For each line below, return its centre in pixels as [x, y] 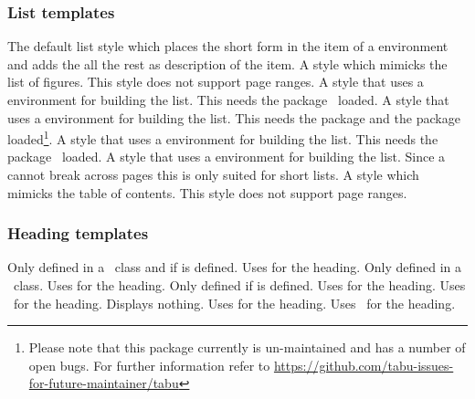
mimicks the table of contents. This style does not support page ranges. [207, 192]
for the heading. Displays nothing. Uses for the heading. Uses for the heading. [234, 303]
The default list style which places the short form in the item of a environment [228, 46]
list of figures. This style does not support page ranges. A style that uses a [216, 82]
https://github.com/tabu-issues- [364, 365]
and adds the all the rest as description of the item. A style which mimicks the [227, 63]
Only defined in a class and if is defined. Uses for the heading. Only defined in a [235, 267]
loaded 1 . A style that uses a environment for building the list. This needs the [223, 137]
